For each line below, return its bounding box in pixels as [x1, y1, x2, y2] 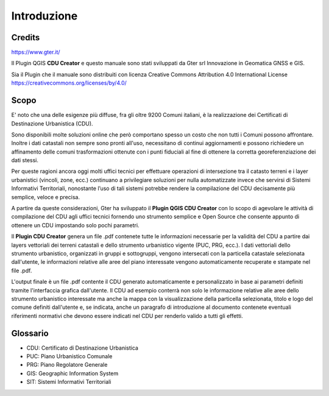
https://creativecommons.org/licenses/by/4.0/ [11, 79, 127, 87]
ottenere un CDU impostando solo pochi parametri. [11, 221, 140, 228]
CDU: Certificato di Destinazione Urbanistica [26, 344, 138, 352]
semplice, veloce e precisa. [11, 193, 80, 200]
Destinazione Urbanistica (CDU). [11, 119, 94, 127]
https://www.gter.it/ [11, 49, 60, 56]
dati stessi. [11, 157, 39, 164]
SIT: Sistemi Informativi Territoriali [26, 378, 111, 386]
